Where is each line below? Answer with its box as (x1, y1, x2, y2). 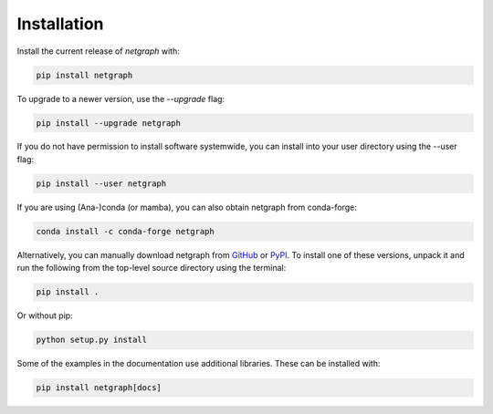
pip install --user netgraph (36, 178, 167, 189)
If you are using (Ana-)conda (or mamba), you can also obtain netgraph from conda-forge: (16, 202, 358, 212)
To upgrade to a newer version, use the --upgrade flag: (16, 93, 226, 104)
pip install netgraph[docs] (36, 383, 162, 393)
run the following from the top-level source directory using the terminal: (16, 263, 287, 274)
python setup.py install (36, 335, 148, 346)
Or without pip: (16, 310, 73, 321)
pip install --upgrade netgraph (36, 118, 182, 128)
